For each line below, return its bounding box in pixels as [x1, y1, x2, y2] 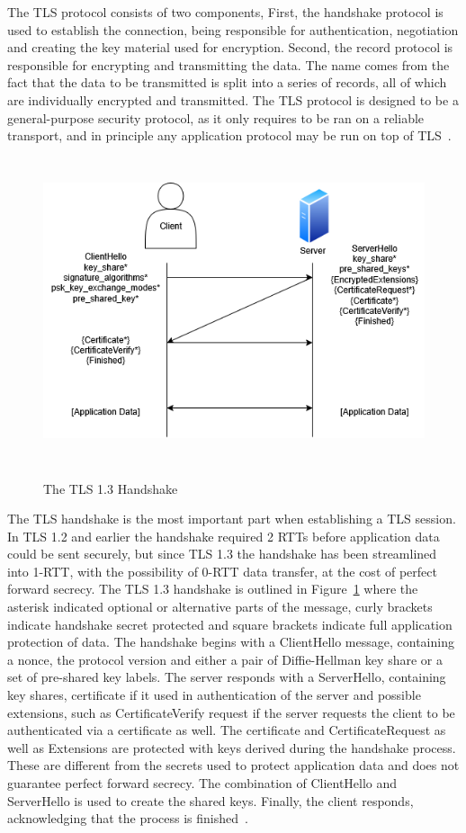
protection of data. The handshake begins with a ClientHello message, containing [7, 632, 454, 651]
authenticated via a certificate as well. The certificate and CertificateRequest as [7, 721, 446, 739]
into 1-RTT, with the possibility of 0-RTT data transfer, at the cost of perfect [7, 561, 437, 580]
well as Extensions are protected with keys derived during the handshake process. [7, 738, 456, 757]
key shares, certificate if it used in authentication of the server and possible [7, 685, 421, 704]
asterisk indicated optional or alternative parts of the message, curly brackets [7, 597, 433, 616]
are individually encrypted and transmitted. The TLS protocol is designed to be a [7, 90, 459, 109]
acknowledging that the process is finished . [7, 809, 248, 828]
